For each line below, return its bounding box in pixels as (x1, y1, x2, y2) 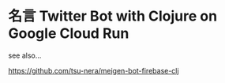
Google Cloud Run (8, 25, 129, 43)
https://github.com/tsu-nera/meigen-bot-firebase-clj (8, 66, 179, 75)
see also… (8, 51, 42, 60)
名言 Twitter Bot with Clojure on (8, 7, 218, 25)
